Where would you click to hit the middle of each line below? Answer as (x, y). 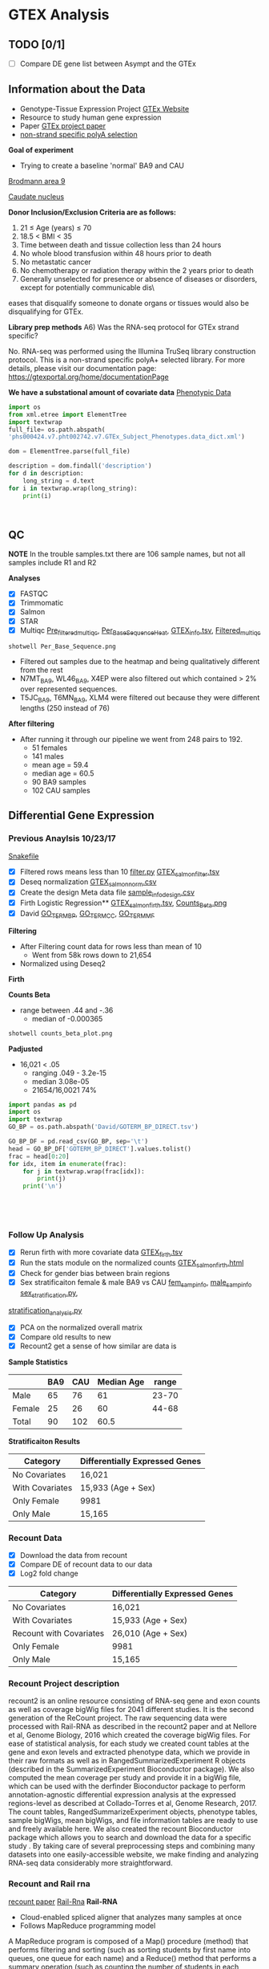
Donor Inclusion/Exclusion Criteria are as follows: (92, 212)
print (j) (52, 1179)
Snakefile (24, 856)
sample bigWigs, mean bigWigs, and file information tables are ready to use (133, 1820)
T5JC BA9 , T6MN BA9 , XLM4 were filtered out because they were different (140, 699)
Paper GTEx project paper (63, 125)
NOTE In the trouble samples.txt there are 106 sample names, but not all (127, 554)
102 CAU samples (61, 790)
